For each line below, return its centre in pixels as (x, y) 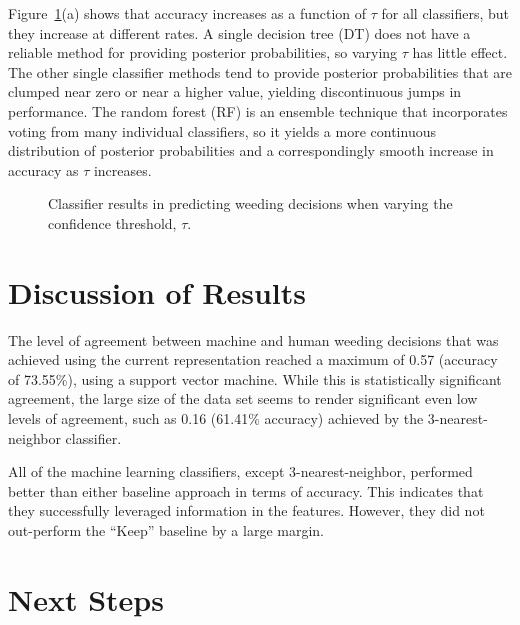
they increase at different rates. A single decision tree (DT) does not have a (239, 32)
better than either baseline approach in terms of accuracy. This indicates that (246, 490)
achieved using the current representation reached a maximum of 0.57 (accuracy (253, 359)
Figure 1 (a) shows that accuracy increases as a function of (187, 13)
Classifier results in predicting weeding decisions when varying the (250, 203)
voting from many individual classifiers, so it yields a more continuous (222, 130)
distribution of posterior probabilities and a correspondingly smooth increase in (251, 150)
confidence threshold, (112, 222)
